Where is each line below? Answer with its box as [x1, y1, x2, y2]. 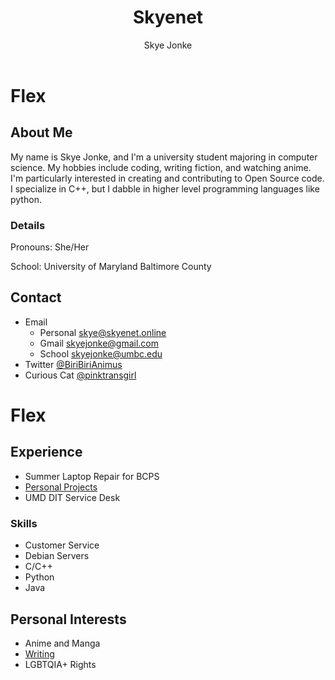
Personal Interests [10, 611, 127, 628]
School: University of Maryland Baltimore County [10, 261, 212, 273]
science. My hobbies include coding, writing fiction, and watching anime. [10, 161, 312, 173]
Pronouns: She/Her [10, 241, 90, 253]
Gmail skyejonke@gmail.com [39, 337, 160, 349]
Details [10, 218, 46, 232]
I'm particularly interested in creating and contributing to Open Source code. [10, 172, 325, 184]
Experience [10, 444, 83, 461]
